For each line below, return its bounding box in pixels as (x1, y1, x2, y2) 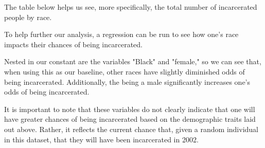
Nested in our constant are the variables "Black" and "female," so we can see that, (4, 56, 261, 67)
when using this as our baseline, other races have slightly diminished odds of (4, 66, 245, 77)
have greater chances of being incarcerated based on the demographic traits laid (4, 114, 256, 124)
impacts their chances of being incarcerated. (4, 39, 143, 49)
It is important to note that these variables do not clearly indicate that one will (4, 103, 255, 114)
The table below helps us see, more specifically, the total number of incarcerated (4, 2, 257, 12)
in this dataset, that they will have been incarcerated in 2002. (4, 134, 199, 144)
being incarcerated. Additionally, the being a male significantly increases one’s (4, 76, 250, 87)
